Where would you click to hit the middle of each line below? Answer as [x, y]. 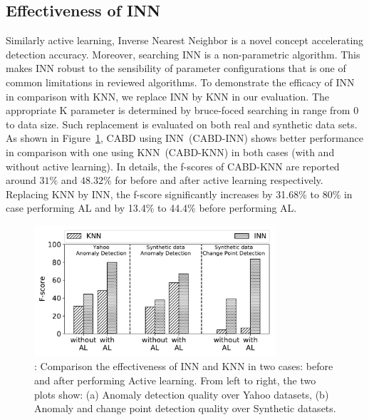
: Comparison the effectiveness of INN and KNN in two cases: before [184, 366]
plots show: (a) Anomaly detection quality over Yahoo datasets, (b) [182, 394]
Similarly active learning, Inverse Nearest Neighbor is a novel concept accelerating [185, 40]
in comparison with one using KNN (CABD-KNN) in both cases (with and [170, 152]
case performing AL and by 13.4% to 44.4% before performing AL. [151, 208]
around [21, 180]
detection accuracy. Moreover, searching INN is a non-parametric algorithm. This [183, 54]
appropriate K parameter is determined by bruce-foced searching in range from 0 [182, 110]
